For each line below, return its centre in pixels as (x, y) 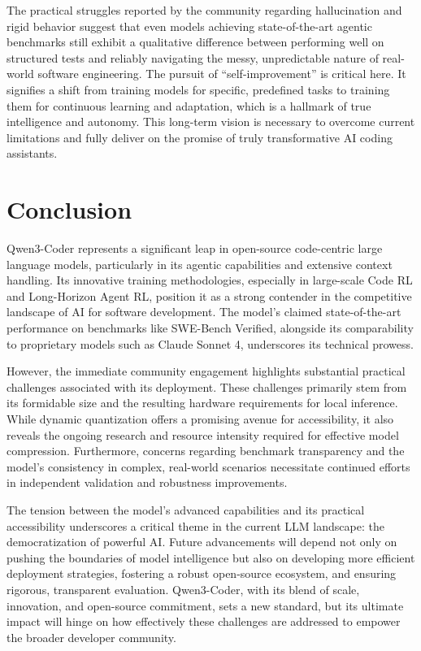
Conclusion (69, 209)
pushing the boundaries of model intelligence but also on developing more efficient (211, 557)
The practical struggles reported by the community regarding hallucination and (204, 10)
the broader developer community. (91, 637)
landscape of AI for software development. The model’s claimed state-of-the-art (204, 312)
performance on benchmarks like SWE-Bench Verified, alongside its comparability (210, 328)
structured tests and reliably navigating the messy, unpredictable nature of (193, 57)
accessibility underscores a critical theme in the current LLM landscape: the (195, 525)
